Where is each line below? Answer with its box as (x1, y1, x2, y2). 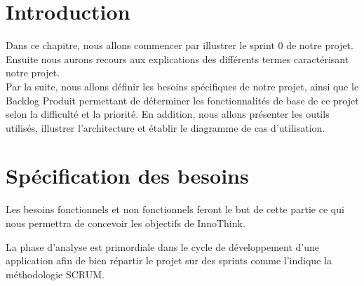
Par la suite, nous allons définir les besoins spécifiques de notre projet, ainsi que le (6, 79, 359, 93)
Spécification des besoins (6, 161, 249, 190)
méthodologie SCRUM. (6, 266, 105, 281)
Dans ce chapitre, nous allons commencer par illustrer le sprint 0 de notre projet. (6, 38, 353, 53)
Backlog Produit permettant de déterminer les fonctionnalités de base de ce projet (6, 93, 359, 107)
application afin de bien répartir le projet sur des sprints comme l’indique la (6, 253, 332, 268)
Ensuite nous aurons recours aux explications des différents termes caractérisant (6, 51, 349, 66)
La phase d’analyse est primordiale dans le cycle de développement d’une (6, 239, 320, 254)
